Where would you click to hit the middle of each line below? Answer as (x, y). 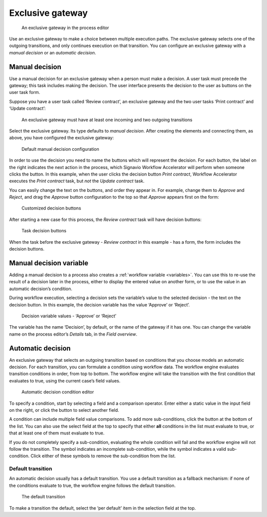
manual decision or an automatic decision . (53, 52)
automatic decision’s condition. (41, 289)
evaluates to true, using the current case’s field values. (65, 381)
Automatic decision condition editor (58, 392)
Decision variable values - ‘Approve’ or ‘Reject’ (69, 316)
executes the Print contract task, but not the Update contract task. (77, 181)
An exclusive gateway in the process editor (65, 28)
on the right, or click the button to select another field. (64, 410)
